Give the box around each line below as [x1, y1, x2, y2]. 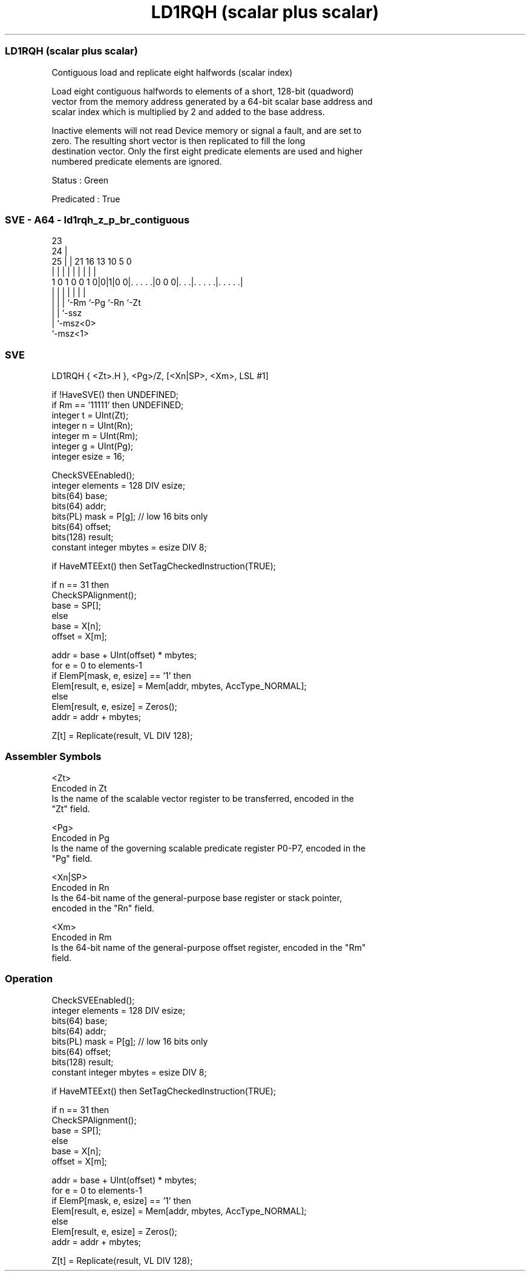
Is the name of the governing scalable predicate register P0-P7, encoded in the [51, 842, 366, 853]
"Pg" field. [51, 853, 93, 864]
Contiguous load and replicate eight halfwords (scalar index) [51, 67, 293, 78]
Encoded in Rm [51, 931, 112, 942]
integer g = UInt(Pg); [51, 441, 134, 451]
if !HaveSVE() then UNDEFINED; [51, 389, 178, 400]
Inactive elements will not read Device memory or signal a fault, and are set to [51, 125, 362, 136]
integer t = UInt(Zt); [51, 410, 129, 420]
